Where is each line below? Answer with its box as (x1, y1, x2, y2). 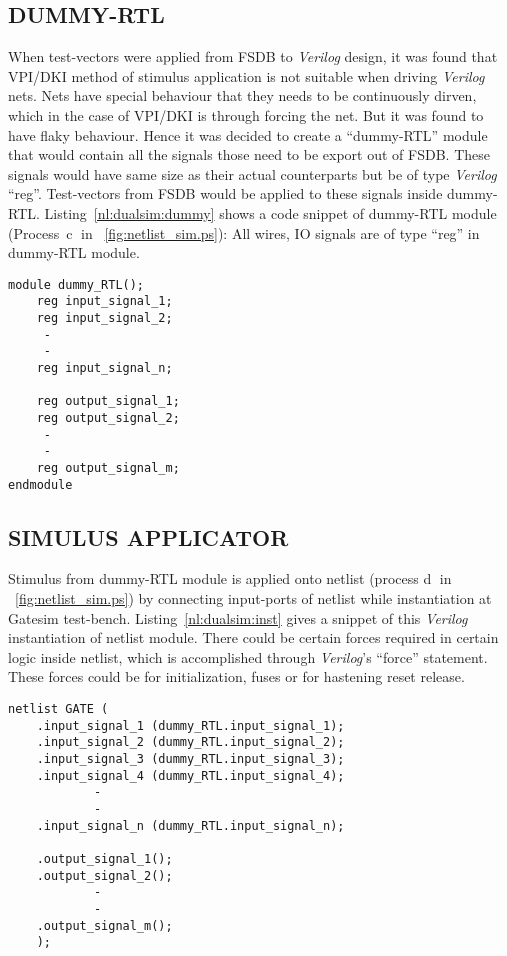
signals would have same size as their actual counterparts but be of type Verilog (8, 163, 497, 184)
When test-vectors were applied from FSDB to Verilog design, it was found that (8, 46, 498, 67)
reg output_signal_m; (36, 460, 180, 475)
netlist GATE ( (8, 702, 109, 717)
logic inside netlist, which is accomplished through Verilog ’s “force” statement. (8, 646, 488, 667)
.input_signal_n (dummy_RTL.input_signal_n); (36, 818, 345, 833)
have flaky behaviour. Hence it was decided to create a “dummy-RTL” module (8, 124, 488, 145)
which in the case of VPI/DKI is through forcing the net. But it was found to (8, 104, 484, 125)
